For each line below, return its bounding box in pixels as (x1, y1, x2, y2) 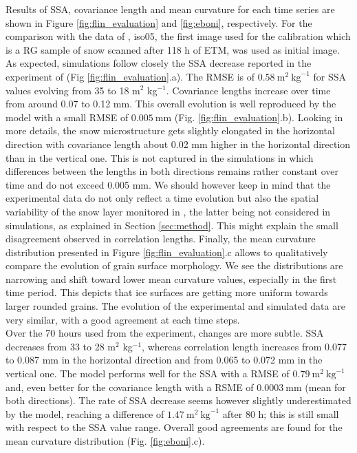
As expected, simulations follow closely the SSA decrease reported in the (6, 56, 312, 70)
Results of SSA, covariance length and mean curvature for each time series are (6, 2, 335, 16)
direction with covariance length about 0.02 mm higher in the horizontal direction (6, 136, 351, 151)
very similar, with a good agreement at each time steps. (6, 312, 240, 326)
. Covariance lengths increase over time (166, 83, 331, 97)
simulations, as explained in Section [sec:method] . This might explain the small (6, 218, 338, 232)
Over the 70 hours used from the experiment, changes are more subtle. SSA (6, 326, 324, 340)
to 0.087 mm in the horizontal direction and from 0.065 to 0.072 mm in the (6, 352, 323, 367)
